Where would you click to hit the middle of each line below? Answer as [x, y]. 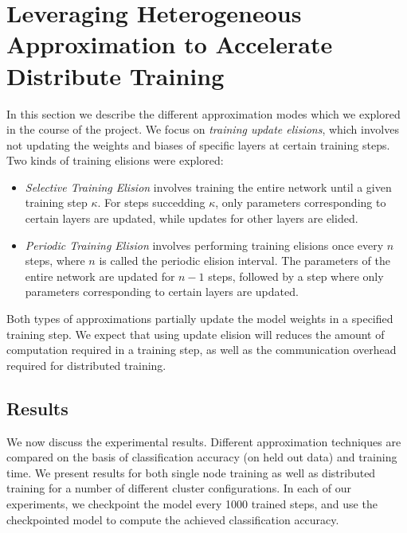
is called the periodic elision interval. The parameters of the [245, 261]
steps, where [55, 261]
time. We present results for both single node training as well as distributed [191, 472]
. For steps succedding [151, 202]
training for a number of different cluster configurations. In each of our [179, 488]
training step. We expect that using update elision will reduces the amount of [196, 334]
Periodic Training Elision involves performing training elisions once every [204, 245]
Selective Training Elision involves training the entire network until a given [208, 187]
